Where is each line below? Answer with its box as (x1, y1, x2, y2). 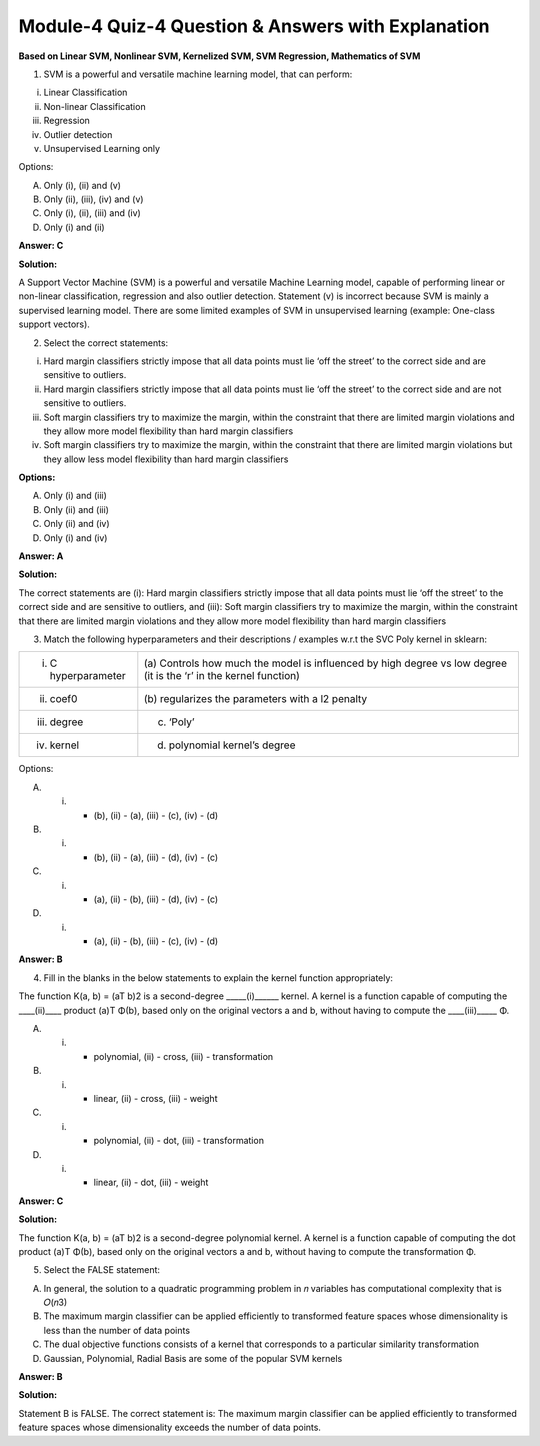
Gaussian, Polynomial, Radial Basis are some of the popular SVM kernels (43, 1352, 343, 1364)
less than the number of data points (43, 1324, 190, 1336)
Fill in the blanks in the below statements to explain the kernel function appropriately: (43, 971, 394, 984)
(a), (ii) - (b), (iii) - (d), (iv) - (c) (93, 893, 219, 905)
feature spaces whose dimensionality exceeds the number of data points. (18, 1421, 322, 1434)
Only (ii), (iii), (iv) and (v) (43, 193, 144, 205)
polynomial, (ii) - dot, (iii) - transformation (93, 1135, 265, 1147)
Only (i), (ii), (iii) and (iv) (43, 207, 142, 219)
